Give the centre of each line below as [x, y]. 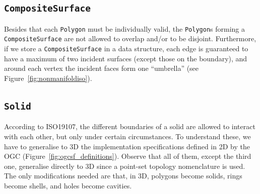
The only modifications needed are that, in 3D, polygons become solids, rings [123, 176]
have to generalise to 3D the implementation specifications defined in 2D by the [127, 146]
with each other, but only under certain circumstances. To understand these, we [127, 136]
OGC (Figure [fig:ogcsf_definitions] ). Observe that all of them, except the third [128, 156]
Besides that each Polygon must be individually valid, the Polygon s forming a [125, 28]
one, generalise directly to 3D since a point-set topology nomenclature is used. [125, 166]
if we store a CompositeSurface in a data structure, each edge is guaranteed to [126, 48]
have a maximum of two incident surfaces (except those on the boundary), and [126, 58]
